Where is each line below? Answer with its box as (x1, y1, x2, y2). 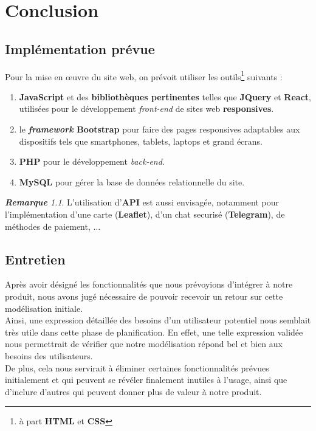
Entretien (5, 249, 66, 268)
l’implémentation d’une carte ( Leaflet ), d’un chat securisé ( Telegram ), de (5, 207, 285, 220)
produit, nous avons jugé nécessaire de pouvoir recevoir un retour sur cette (5, 289, 283, 302)
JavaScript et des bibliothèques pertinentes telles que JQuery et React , (19, 90, 311, 103)
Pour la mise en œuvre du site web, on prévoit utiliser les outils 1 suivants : (5, 68, 283, 83)
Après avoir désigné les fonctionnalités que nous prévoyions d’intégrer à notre (5, 278, 293, 291)
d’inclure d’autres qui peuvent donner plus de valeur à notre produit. (5, 385, 262, 398)
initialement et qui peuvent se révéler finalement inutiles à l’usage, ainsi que (5, 373, 287, 386)
